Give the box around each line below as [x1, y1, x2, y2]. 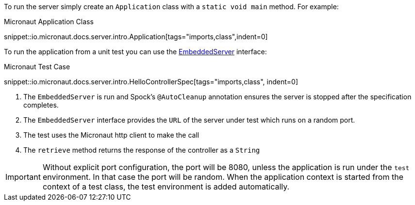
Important [5, 172, 41, 182]
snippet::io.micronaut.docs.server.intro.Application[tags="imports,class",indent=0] [4, 32, 268, 41]
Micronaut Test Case [4, 63, 70, 71]
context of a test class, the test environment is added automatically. [42, 182, 290, 191]
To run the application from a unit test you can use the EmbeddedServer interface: [4, 47, 267, 56]
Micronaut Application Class [4, 17, 94, 26]
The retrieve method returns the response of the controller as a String [23, 146, 260, 154]
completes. [23, 101, 59, 109]
